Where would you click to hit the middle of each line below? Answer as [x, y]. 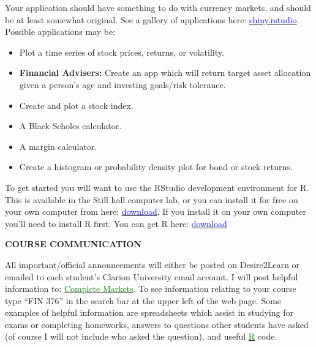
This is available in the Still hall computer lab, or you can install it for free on [152, 199]
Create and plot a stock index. [76, 105]
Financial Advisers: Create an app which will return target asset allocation [165, 73]
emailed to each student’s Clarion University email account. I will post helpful [152, 276]
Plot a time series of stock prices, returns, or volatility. [122, 52]
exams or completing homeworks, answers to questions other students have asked [157, 324]
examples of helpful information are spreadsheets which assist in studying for [149, 312]
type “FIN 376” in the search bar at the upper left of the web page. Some [143, 300]
